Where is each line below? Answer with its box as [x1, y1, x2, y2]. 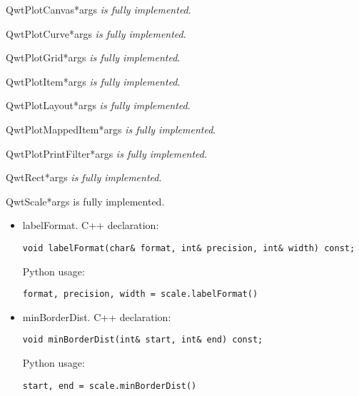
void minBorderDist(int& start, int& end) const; [22, 335, 263, 345]
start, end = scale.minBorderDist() [22, 380, 197, 391]
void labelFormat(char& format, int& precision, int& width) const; [22, 243, 355, 253]
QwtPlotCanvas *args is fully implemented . [6, 2, 191, 16]
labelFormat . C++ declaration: [22, 218, 159, 233]
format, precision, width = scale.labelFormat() [22, 289, 258, 300]
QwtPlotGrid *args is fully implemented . [6, 50, 181, 65]
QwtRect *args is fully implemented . [6, 170, 162, 185]
